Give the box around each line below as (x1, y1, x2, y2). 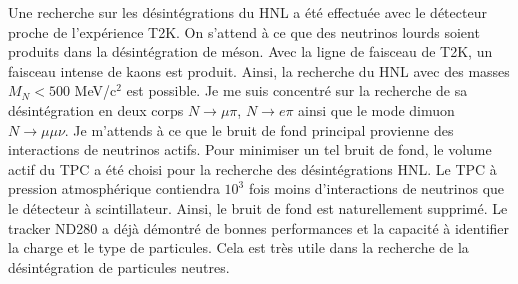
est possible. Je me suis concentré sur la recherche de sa (126, 80, 468, 101)
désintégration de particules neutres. (8, 256, 230, 277)
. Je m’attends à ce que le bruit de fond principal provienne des (64, 119, 454, 140)
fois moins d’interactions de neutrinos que (248, 178, 505, 199)
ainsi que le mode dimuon (298, 99, 455, 120)
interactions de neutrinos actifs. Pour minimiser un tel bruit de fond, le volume (8, 139, 492, 160)
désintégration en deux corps (8, 99, 184, 120)
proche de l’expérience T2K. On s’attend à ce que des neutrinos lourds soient (8, 21, 480, 42)
